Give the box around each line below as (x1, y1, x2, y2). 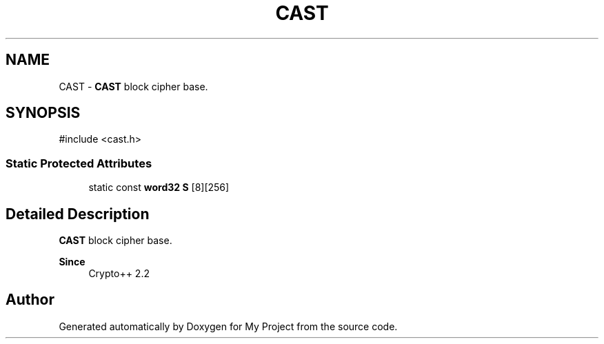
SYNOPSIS (6, 104, 81, 122)
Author (6, 291, 54, 309)
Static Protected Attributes (6, 156, 152, 170)
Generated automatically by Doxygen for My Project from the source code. (59, 320, 398, 332)
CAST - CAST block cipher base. (59, 80, 208, 92)
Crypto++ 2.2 (88, 267, 150, 280)
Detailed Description (6, 205, 150, 223)
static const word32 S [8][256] (88, 181, 230, 194)
